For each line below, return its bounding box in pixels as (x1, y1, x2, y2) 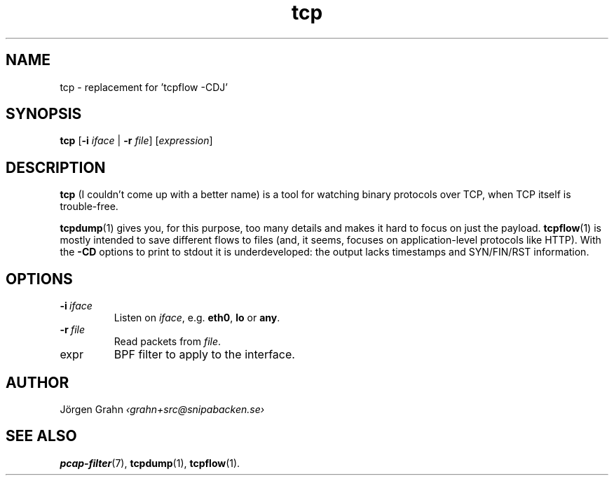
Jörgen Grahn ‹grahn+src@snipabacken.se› (60, 403, 265, 415)
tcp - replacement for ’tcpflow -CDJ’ (60, 81, 228, 93)
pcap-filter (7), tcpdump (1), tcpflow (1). (60, 456, 240, 469)
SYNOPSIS (6, 105, 82, 123)
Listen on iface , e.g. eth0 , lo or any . (114, 312, 280, 324)
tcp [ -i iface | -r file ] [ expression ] (60, 134, 213, 147)
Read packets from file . (114, 335, 221, 348)
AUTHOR (6, 373, 69, 391)
